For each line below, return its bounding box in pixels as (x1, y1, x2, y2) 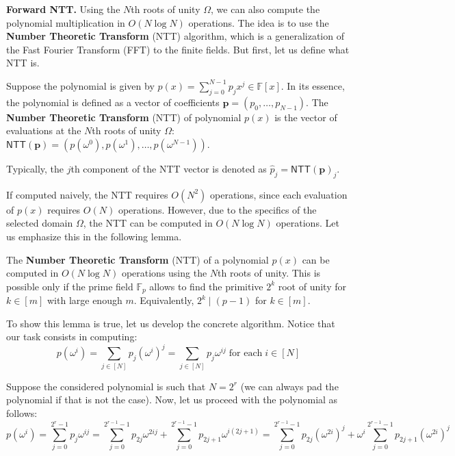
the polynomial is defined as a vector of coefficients (6, 94, 220, 109)
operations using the (121, 266, 207, 280)
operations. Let (276, 216, 339, 230)
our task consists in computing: (6, 329, 138, 344)
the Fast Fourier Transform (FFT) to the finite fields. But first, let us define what (6, 42, 350, 56)
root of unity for (278, 279, 346, 293)
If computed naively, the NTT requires (6, 187, 168, 201)
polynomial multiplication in (6, 15, 125, 29)
